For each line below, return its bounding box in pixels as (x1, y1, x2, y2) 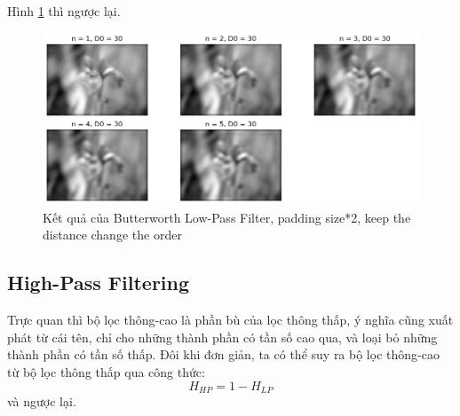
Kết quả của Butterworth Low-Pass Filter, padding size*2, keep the (43, 208, 411, 226)
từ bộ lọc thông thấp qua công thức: (7, 362, 205, 381)
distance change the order (43, 225, 182, 244)
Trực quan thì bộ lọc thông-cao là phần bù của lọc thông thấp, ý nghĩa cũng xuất (7, 310, 454, 329)
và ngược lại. (7, 392, 76, 411)
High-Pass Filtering (7, 269, 190, 296)
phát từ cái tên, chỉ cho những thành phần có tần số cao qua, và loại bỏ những (7, 327, 438, 346)
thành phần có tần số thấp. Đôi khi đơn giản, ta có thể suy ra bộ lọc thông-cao (7, 345, 440, 364)
